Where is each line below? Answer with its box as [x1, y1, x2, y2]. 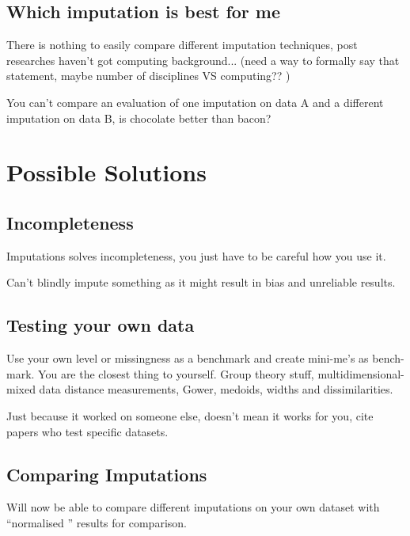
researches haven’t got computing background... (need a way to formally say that [6, 51, 400, 68]
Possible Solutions [6, 156, 207, 188]
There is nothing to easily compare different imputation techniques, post [6, 36, 358, 53]
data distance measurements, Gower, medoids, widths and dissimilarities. [39, 381, 393, 397]
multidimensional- [317, 365, 404, 382]
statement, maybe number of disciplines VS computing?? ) [6, 67, 290, 84]
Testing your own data [6, 313, 195, 337]
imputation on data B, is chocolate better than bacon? [6, 109, 271, 126]
